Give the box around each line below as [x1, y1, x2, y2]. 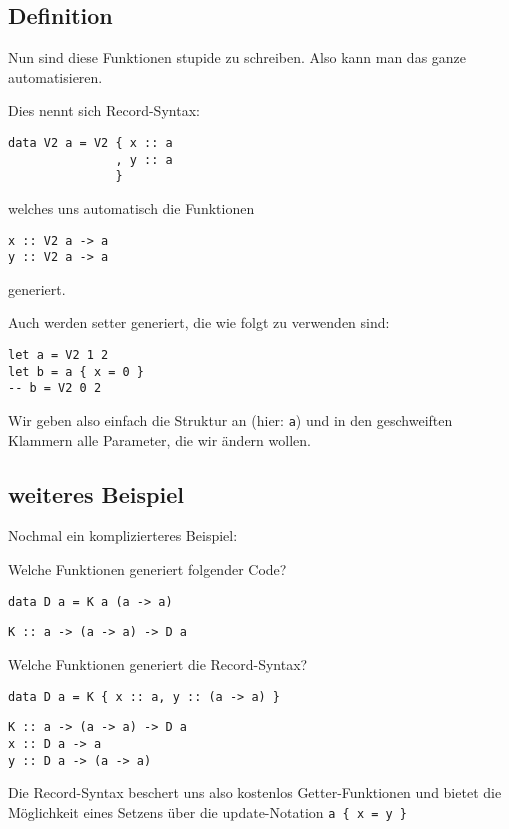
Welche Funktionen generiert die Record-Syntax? [8, 653, 308, 674]
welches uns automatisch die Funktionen [8, 197, 255, 218]
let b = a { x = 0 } [8, 364, 145, 379]
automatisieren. [8, 66, 103, 87]
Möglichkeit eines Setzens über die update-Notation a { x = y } [8, 801, 407, 822]
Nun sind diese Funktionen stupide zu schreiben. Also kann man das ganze [8, 47, 467, 68]
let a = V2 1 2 [8, 348, 109, 363]
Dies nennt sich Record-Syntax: [8, 100, 200, 121]
